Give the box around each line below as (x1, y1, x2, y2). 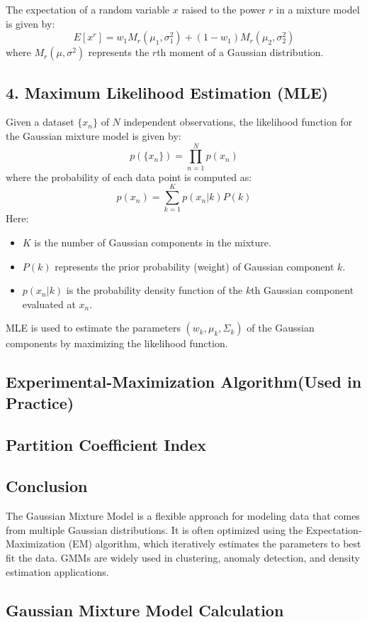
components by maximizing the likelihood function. (6, 336, 228, 351)
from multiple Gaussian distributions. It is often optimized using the (6, 522, 303, 537)
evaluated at (22, 296, 76, 311)
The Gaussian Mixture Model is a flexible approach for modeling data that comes (6, 508, 360, 523)
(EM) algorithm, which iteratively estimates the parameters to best (68, 536, 361, 551)
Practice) (6, 391, 74, 413)
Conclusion (6, 475, 88, 497)
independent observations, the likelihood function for (123, 114, 353, 129)
